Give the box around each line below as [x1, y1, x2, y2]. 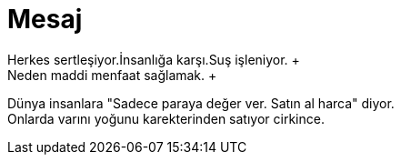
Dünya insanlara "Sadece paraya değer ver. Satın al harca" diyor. [7, 95, 395, 111]
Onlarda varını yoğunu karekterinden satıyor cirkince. [7, 110, 325, 127]
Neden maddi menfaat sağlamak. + [7, 66, 217, 83]
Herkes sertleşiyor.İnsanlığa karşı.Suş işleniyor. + [7, 51, 300, 67]
